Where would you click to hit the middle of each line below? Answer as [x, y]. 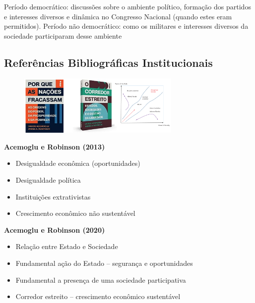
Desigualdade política [48, 180]
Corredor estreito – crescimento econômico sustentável [98, 296]
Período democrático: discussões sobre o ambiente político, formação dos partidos [127, 6]
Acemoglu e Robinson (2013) [55, 146]
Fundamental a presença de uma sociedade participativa [101, 279]
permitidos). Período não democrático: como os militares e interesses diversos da [126, 26]
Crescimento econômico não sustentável [75, 213]
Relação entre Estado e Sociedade [67, 246]
